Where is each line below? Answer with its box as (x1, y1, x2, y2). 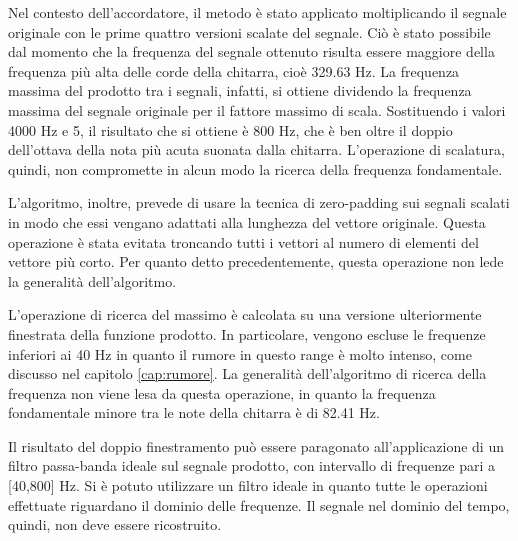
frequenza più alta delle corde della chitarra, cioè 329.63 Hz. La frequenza (8, 60, 460, 81)
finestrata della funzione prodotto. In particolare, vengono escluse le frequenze (8, 323, 486, 344)
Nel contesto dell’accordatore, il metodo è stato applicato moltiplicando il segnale (8, 2, 507, 22)
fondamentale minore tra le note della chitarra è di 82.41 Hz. (8, 402, 380, 423)
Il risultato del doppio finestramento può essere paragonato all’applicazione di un (8, 435, 504, 456)
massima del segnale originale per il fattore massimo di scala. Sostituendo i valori (8, 99, 506, 120)
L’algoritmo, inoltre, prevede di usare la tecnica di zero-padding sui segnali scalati (8, 192, 510, 213)
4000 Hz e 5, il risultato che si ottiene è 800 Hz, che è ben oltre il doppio (8, 119, 453, 140)
